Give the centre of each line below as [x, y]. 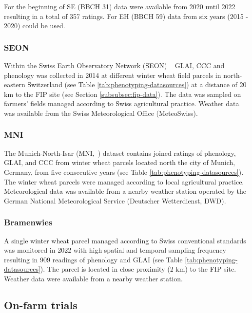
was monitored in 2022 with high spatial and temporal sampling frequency [115, 250]
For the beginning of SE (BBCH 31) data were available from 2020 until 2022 [120, 6]
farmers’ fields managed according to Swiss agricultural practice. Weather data [122, 103]
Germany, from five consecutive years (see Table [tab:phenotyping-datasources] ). [124, 172]
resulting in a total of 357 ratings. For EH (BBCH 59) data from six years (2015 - [126, 16]
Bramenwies [28, 222]
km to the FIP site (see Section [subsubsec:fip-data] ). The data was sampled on [123, 94]
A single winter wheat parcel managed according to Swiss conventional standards [125, 240]
